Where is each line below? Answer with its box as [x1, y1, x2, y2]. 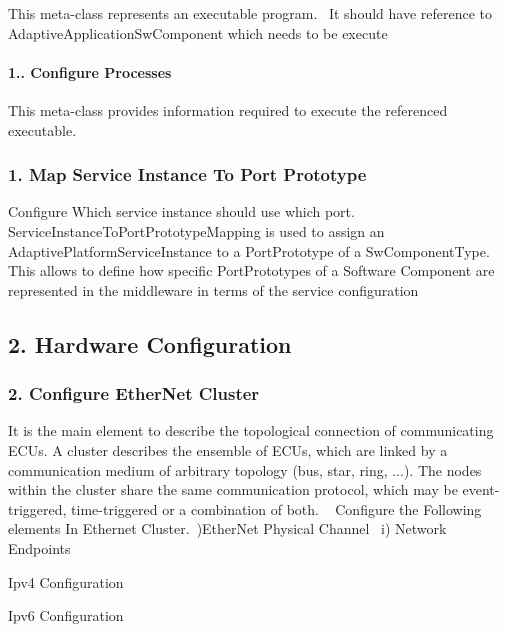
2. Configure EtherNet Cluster [8, 381, 260, 406]
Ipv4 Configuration [8, 571, 124, 592]
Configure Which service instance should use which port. [8, 201, 355, 222]
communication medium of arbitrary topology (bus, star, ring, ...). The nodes [8, 459, 482, 480]
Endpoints [8, 537, 71, 558]
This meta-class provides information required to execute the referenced [8, 99, 448, 120]
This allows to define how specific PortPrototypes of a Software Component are [8, 260, 495, 281]
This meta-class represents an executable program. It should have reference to [8, 3, 493, 23]
